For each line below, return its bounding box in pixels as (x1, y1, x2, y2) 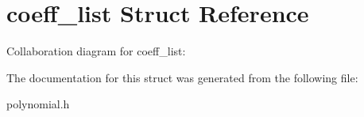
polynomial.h (6, 96, 70, 112)
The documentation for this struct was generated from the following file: (6, 69, 358, 85)
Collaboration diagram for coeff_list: (6, 43, 186, 59)
